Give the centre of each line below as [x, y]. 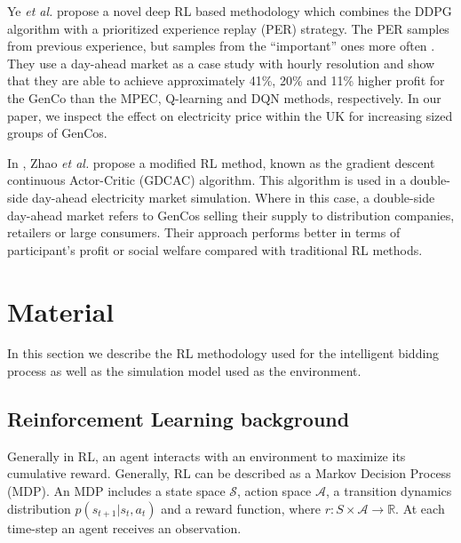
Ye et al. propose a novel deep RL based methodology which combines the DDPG [230, 11]
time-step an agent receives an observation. [124, 527]
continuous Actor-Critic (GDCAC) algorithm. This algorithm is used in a [207, 180]
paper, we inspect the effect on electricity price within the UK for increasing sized [230, 115]
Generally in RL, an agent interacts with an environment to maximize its [207, 455]
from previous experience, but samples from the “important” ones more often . [221, 46]
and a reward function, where [241, 508]
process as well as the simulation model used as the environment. [184, 371]
